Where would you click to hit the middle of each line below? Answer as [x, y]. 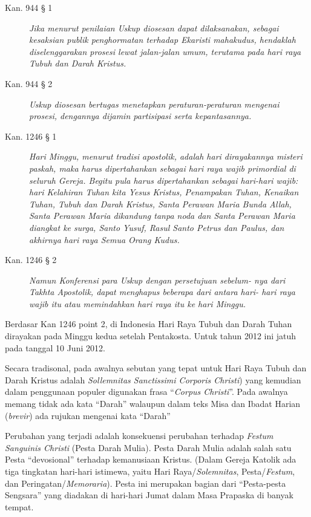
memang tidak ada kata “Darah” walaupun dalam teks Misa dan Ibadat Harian [153, 404]
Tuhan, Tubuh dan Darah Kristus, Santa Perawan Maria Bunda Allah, [160, 203]
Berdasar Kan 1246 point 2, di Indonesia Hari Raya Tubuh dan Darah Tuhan [149, 324]
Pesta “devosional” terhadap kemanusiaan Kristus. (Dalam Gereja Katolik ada [151, 459]
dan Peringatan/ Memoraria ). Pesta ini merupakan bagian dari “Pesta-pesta [146, 483]
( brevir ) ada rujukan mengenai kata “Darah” [88, 415]
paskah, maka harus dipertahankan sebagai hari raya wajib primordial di [162, 168]
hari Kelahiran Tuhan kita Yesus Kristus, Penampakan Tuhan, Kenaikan [164, 192]
